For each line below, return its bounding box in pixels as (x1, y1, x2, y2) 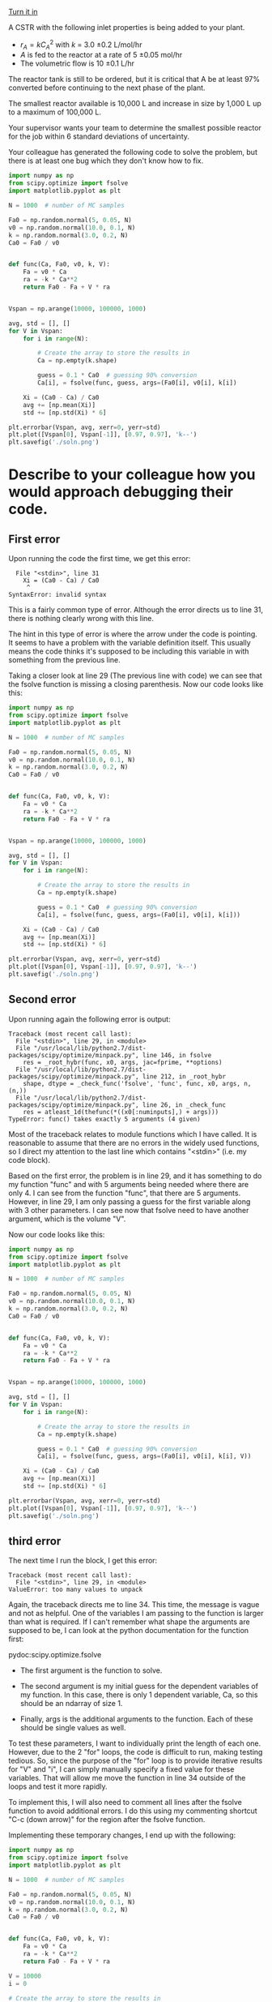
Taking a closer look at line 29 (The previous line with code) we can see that (8, 671, 263, 680)
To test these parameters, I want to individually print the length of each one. (8, 1738, 261, 1748)
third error (8, 1534, 62, 1548)
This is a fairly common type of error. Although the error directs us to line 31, (8, 605, 264, 615)
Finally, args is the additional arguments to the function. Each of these (19, 1714, 253, 1724)
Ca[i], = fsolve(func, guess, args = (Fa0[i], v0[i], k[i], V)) (37, 1452, 252, 1460)
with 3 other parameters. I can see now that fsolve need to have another (8, 1205, 249, 1215)
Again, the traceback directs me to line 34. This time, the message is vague (8, 1600, 260, 1610)
